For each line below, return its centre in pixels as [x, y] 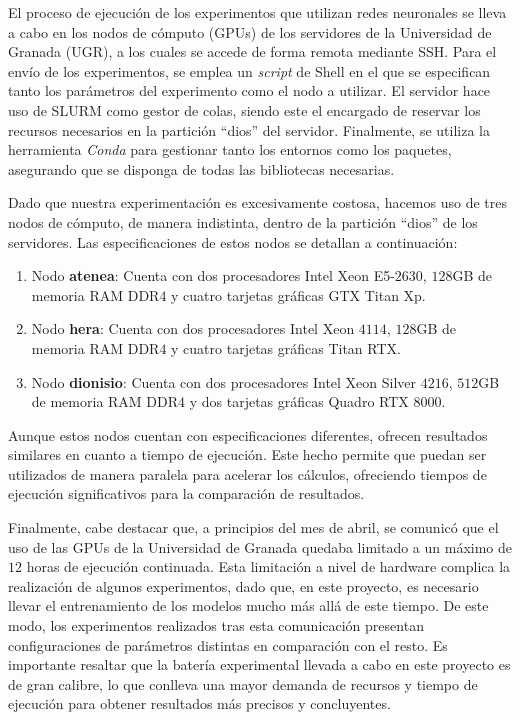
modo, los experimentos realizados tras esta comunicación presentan [216, 625]
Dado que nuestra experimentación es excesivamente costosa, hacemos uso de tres [257, 202]
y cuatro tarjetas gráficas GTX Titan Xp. [298, 294]
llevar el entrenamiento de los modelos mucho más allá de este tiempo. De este [248, 605]
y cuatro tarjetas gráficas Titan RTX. [286, 347]
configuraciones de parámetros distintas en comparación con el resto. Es [228, 644]
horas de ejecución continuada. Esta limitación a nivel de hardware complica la [268, 566]
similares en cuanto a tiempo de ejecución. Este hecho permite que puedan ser [247, 454]
